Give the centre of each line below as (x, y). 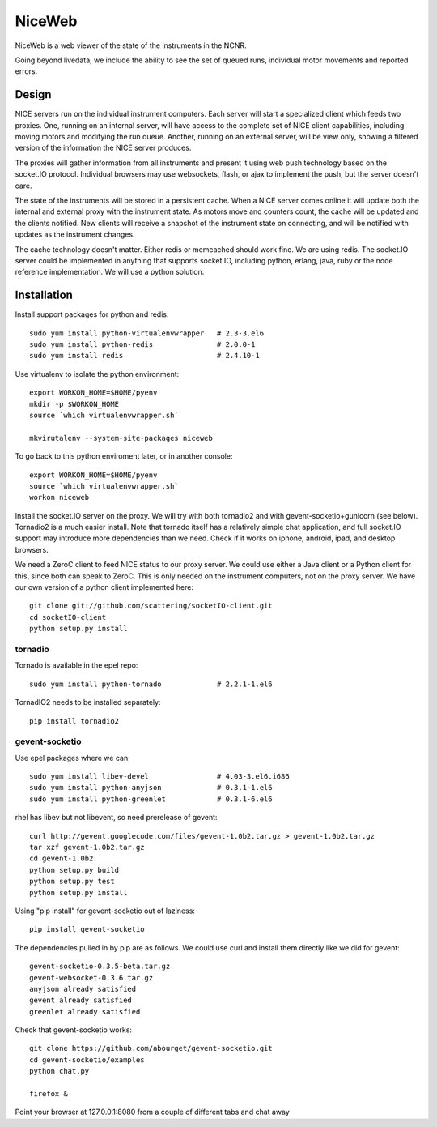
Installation (44, 295)
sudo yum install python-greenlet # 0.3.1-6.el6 (151, 799)
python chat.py (59, 1071)
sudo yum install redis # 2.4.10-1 (145, 356)
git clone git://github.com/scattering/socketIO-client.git (151, 606)
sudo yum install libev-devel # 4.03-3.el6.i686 (160, 777)
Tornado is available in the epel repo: (76, 665)
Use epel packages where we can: (72, 758)
